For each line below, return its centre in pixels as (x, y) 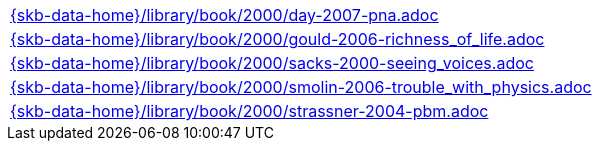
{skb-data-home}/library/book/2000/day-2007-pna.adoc (224, 15)
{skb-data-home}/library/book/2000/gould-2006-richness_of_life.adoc (277, 39)
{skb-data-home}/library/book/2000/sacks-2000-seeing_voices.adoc (272, 63)
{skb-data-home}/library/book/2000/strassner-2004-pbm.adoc (249, 111)
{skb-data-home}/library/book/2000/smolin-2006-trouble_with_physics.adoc (301, 87)
